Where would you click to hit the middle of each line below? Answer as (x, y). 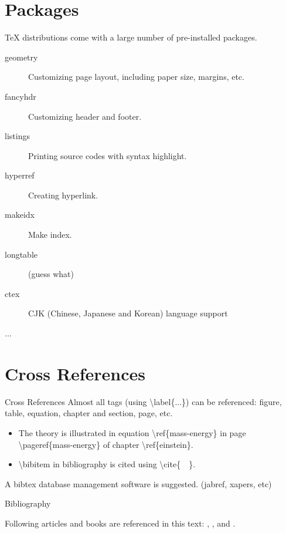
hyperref (20, 175)
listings (17, 136)
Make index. (50, 235)
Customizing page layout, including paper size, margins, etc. (136, 77)
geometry (21, 57)
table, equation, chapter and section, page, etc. (89, 413)
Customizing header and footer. (85, 116)
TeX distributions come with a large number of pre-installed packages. (131, 37)
